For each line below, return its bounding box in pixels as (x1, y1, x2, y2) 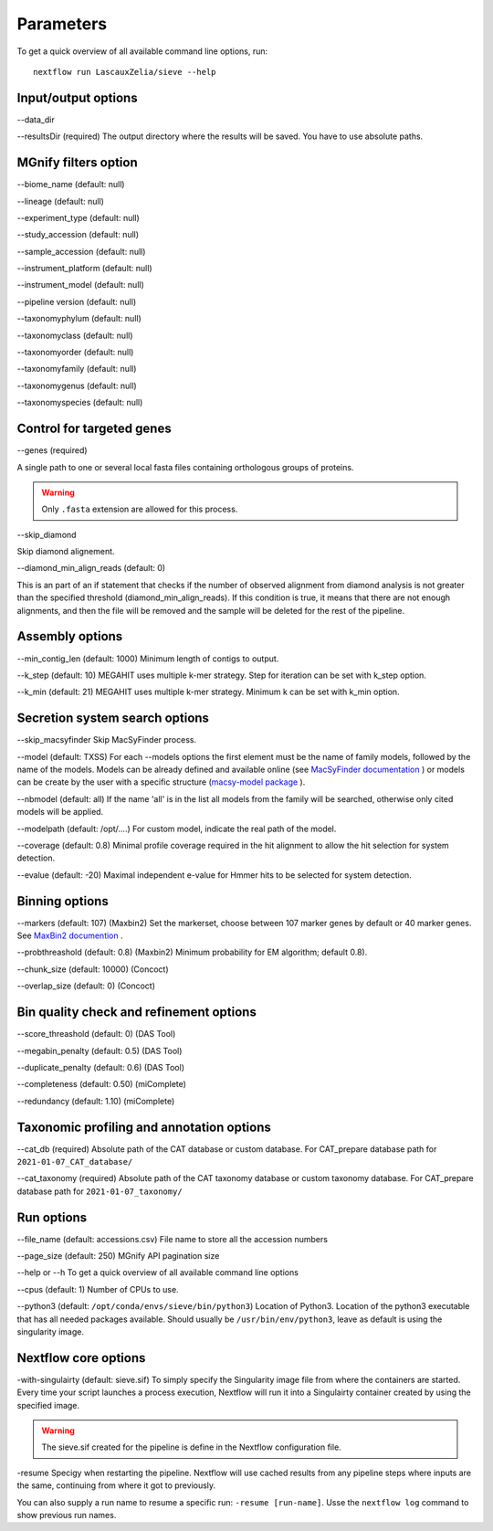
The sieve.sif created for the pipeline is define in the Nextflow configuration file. (41, 1441, 341, 1452)
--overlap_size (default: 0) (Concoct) (16, 980, 155, 991)
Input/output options (16, 90, 138, 105)
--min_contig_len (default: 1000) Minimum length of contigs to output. (16, 653, 279, 664)
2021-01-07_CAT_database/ (16, 1156, 133, 1167)
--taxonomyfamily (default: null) (16, 364, 137, 375)
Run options (16, 1209, 88, 1225)
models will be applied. (16, 807, 104, 818)
